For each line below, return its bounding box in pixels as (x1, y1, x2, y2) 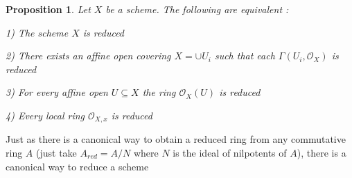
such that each (214, 48, 275, 63)
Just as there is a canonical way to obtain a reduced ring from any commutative (6, 132, 346, 146)
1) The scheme (6, 25, 69, 39)
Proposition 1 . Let (6, 2, 91, 16)
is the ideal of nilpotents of (173, 146, 287, 160)
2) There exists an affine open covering (6, 48, 171, 63)
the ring (142, 85, 176, 99)
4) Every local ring (6, 108, 85, 122)
